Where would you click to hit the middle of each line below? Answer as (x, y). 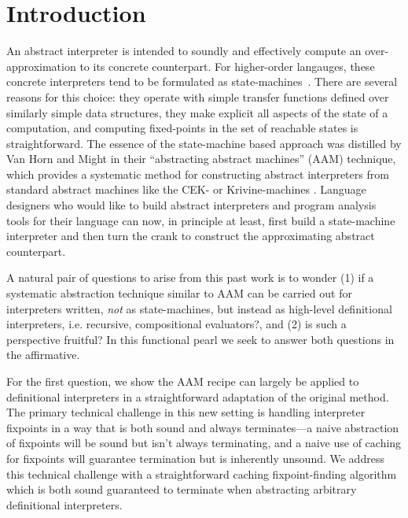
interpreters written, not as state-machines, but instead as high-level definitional (199, 308)
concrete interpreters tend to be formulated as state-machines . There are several (202, 81)
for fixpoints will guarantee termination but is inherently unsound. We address (195, 458)
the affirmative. (43, 355)
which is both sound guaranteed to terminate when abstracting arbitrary (182, 489)
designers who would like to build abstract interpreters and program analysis (191, 205)
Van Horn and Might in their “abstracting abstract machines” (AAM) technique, (201, 159)
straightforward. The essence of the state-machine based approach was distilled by (204, 143)
